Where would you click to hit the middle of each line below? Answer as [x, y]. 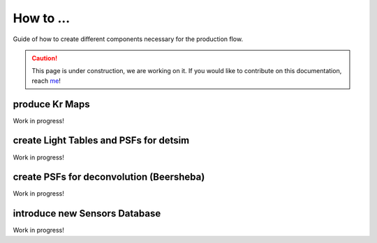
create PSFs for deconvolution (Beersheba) [109, 177]
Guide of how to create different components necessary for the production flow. [128, 39]
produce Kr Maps [51, 104]
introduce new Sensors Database [87, 213]
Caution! [45, 58]
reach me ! [46, 81]
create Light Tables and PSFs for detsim [101, 140]
